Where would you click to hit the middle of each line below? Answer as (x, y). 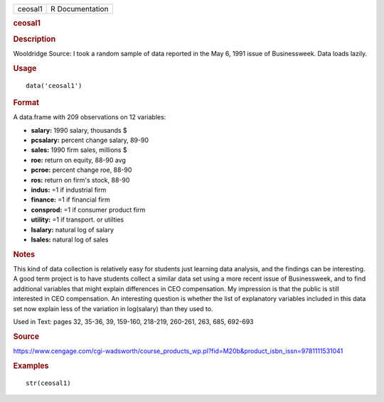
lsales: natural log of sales (70, 239)
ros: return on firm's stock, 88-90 (80, 180)
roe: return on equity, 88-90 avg (78, 160)
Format (26, 102)
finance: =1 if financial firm (70, 200)
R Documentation (80, 9)
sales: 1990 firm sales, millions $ (79, 150)
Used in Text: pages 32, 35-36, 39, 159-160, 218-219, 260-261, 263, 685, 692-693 (133, 321)
